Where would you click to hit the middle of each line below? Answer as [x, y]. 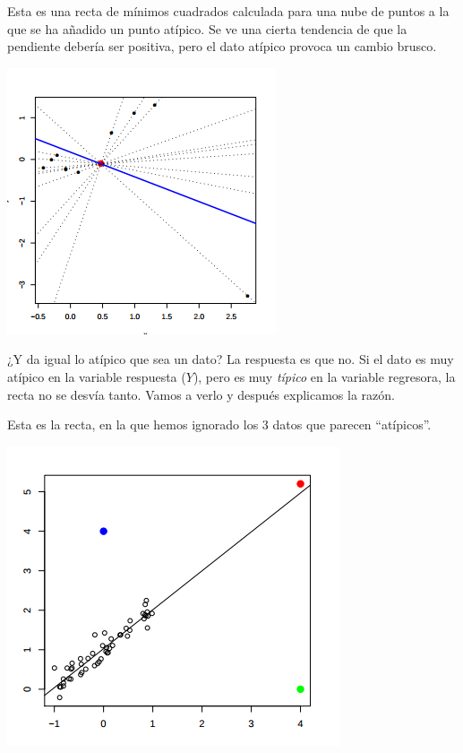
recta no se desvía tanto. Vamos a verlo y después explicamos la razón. [201, 394]
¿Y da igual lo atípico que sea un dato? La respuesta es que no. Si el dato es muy [231, 359]
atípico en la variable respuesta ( [97, 376]
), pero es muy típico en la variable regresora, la [324, 376]
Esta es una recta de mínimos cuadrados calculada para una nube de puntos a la [228, 11]
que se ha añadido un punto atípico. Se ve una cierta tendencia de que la [207, 28]
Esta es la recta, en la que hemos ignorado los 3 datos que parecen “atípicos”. [219, 424]
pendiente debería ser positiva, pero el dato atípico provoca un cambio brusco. [222, 46]
